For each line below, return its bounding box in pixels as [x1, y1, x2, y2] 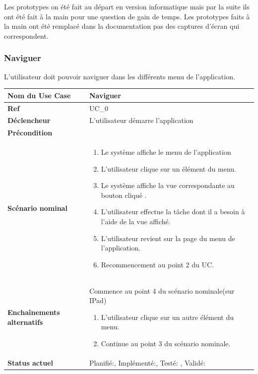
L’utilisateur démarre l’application [89, 115, 193, 125]
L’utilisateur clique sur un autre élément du [101, 312, 234, 322]
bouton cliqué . [101, 189, 147, 200]
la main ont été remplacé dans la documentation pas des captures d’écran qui [4, 21, 240, 31]
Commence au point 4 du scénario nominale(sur [89, 285, 235, 296]
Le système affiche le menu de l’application [101, 147, 231, 157]
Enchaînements [7, 307, 60, 317]
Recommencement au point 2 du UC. [101, 259, 214, 269]
